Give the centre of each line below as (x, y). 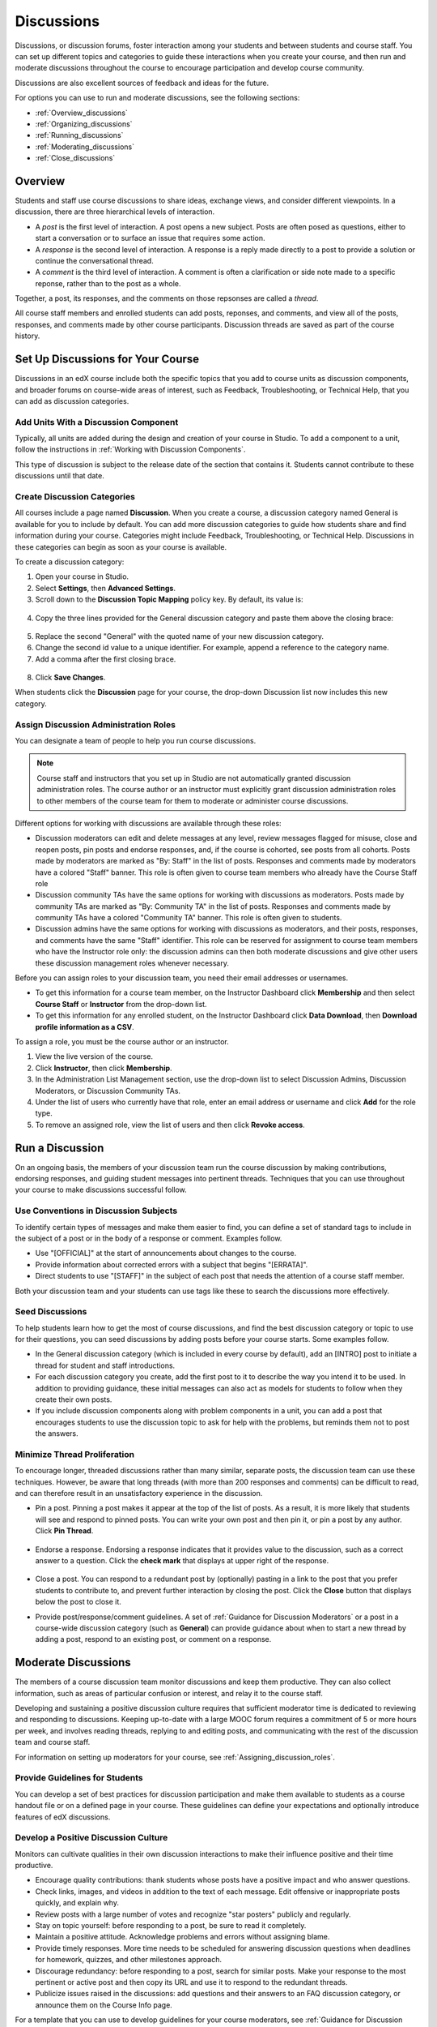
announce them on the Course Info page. (104, 2005)
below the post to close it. (78, 1602)
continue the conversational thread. (94, 260)
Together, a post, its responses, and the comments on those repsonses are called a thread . (167, 298)
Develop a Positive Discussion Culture (91, 1838)
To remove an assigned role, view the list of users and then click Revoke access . (170, 1125)
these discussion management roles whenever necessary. (132, 963)
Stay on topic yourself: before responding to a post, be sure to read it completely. (171, 1926)
